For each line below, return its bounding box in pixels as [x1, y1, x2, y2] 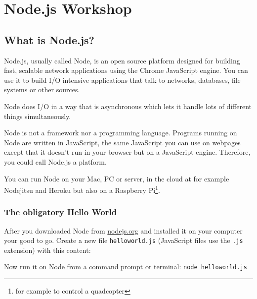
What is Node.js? [4, 32, 94, 47]
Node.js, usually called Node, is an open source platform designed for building [4, 55, 240, 65]
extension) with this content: [4, 244, 91, 255]
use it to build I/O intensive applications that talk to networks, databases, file [4, 74, 241, 85]
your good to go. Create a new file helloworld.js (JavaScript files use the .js [4, 235, 243, 245]
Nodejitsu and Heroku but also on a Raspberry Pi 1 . [4, 183, 160, 195]
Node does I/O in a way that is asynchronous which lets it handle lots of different [4, 101, 252, 111]
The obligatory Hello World [4, 206, 117, 218]
